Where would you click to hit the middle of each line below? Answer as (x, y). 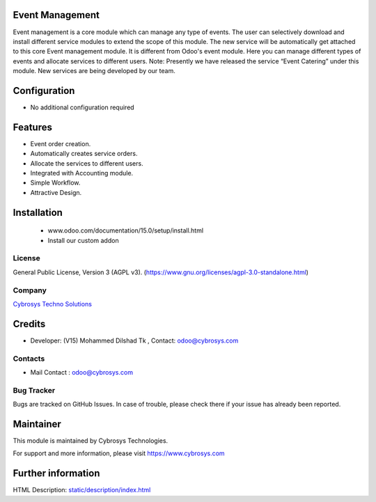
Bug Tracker (34, 390)
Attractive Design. (56, 192)
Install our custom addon (83, 240)
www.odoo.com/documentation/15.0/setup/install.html (126, 230)
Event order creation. (61, 143)
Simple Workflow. (55, 183)
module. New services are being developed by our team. (94, 71)
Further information (56, 473)
